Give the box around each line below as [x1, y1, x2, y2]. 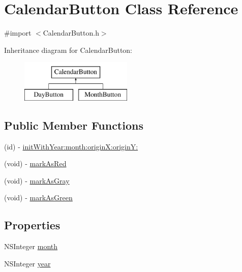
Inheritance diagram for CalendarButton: [4, 44, 132, 55]
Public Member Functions [4, 117, 143, 133]
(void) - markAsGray [4, 175, 70, 186]
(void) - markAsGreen [4, 192, 73, 203]
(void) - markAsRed [4, 158, 67, 169]
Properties [4, 217, 60, 233]
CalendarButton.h [43, 27, 99, 38]
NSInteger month [4, 241, 58, 252]
